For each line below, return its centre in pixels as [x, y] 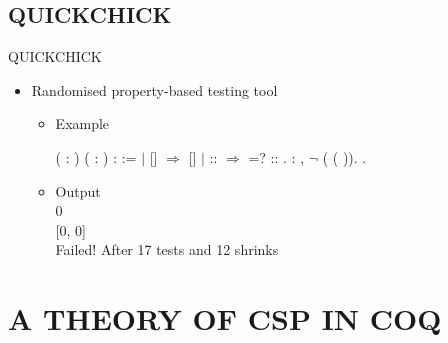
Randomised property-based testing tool [154, 89]
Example [82, 123]
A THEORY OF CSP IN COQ [225, 318]
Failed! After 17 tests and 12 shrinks [167, 249]
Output [78, 190]
